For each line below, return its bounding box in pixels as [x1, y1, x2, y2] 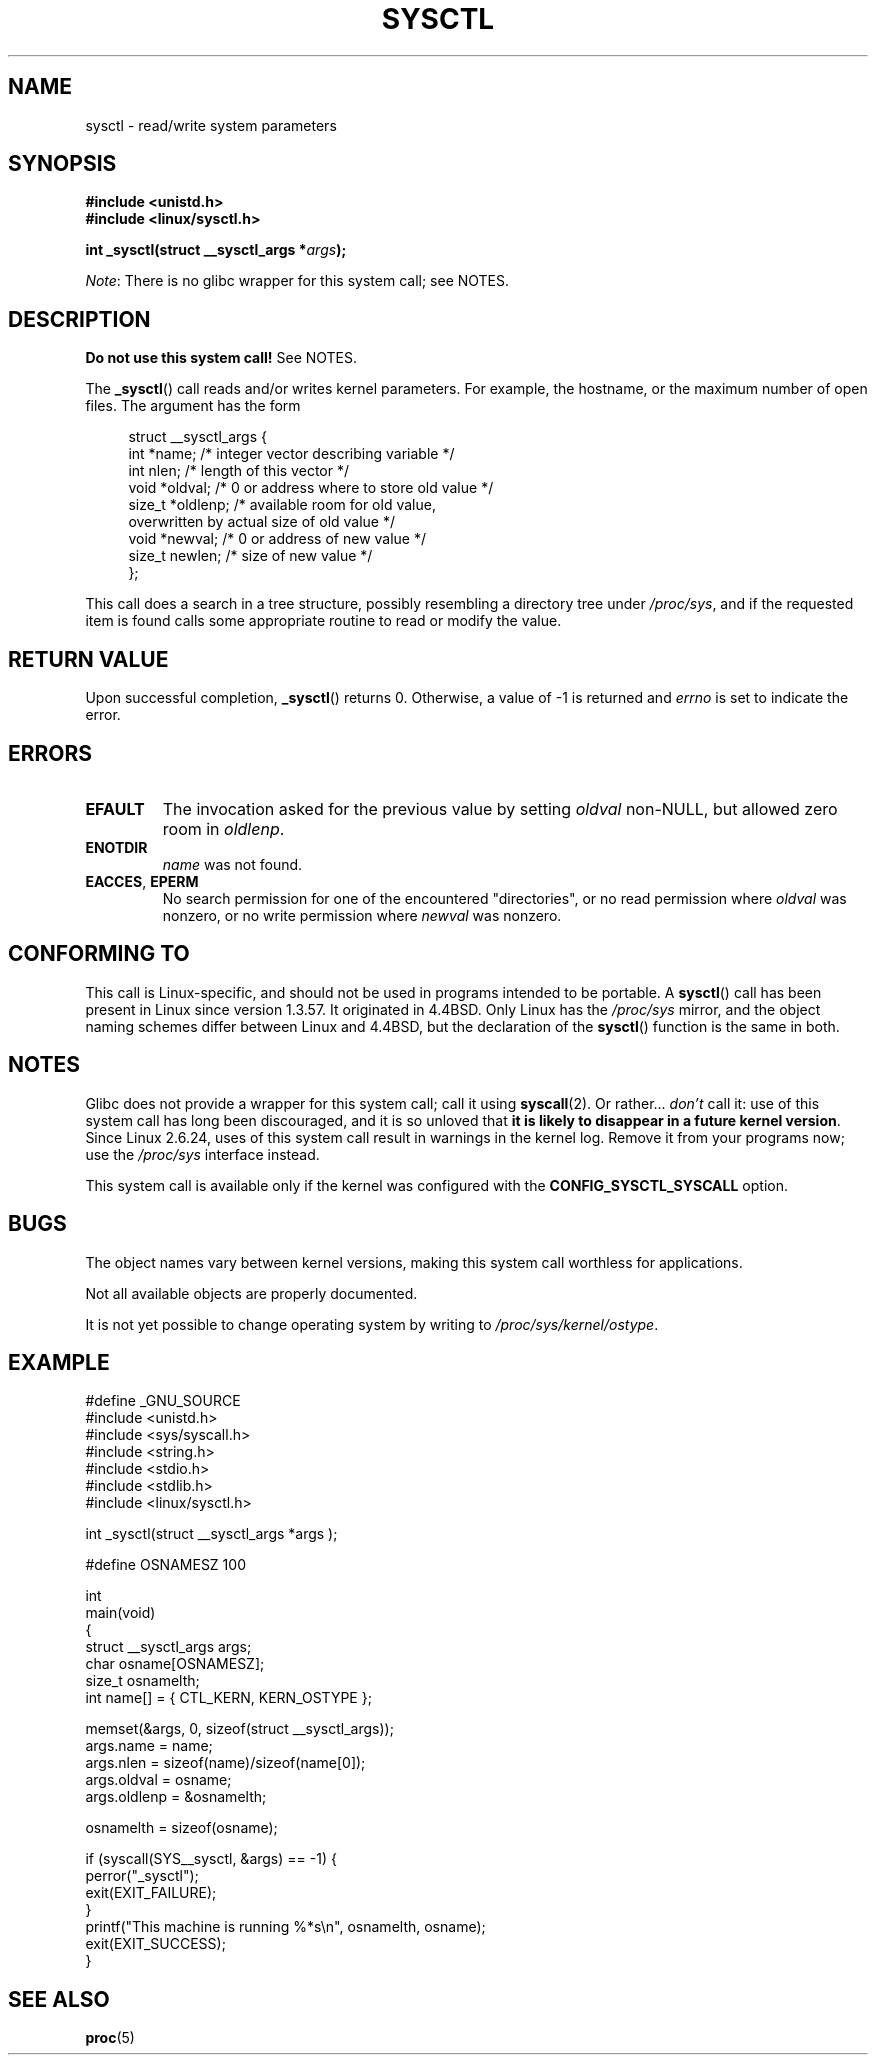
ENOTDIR [85, 838, 148, 856]
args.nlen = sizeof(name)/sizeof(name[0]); [85, 1754, 366, 1772]
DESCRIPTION [8, 306, 151, 332]
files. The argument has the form [85, 397, 301, 415]
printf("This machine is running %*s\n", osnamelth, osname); [85, 1918, 486, 1936]
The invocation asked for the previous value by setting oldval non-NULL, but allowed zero [162, 798, 838, 819]
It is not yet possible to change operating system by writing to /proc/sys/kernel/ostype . [85, 1315, 659, 1333]
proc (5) [85, 2029, 135, 2047]
